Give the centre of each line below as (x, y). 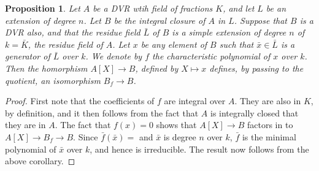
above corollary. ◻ (40, 161)
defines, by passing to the (256, 68)
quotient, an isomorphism (53, 80)
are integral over (195, 101)
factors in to (270, 125)
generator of (28, 56)
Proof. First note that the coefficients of (80, 101)
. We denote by (114, 56)
